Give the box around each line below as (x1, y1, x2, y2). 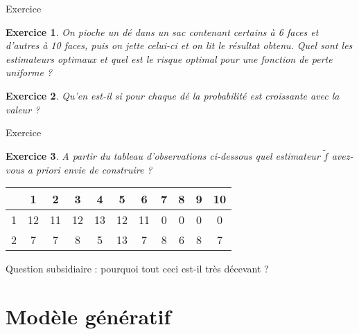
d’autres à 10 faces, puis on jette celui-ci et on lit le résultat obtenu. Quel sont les (6, 38, 353, 53)
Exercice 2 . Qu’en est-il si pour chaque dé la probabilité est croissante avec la (6, 88, 340, 102)
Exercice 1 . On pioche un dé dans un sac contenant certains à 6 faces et (6, 24, 319, 39)
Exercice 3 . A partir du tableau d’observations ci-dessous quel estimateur (6, 148, 320, 163)
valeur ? (6, 102, 40, 116)
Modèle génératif (6, 301, 171, 330)
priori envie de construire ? (36, 162, 152, 176)
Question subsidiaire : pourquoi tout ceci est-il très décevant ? (6, 261, 269, 276)
